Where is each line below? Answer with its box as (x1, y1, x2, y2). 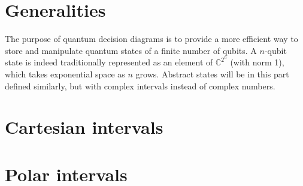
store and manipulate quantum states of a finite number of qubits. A (5, 44, 257, 56)
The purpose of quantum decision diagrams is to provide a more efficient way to (5, 32, 298, 45)
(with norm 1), (230, 56, 284, 68)
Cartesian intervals (5, 115, 163, 139)
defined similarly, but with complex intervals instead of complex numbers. (5, 79, 275, 92)
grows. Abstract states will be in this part (135, 67, 289, 80)
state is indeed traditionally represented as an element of (5, 56, 213, 68)
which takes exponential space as (5, 67, 125, 80)
